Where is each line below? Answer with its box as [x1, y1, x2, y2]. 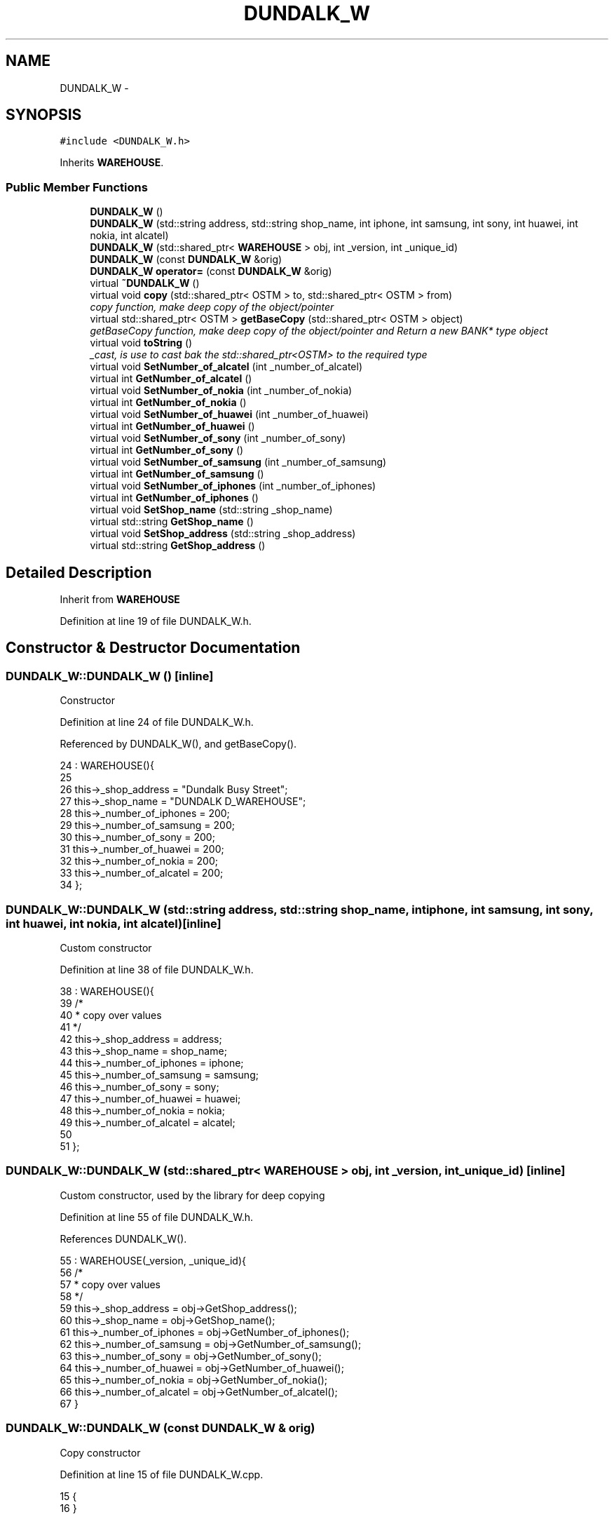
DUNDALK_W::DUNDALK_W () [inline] [6, 668, 214, 683]
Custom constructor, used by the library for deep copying [60, 1189, 325, 1201]
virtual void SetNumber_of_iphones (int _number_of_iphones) [90, 480, 376, 492]
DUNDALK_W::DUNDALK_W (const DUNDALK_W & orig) [6, 1421, 315, 1436]
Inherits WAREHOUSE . [60, 156, 164, 169]
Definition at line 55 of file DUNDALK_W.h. [60, 1210, 253, 1223]
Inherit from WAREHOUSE [60, 593, 180, 606]
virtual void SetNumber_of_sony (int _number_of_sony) [90, 432, 346, 445]
